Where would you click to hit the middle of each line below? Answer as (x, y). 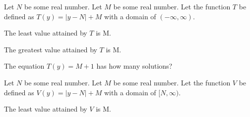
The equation (24, 66)
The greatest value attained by (51, 49)
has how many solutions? (134, 66)
